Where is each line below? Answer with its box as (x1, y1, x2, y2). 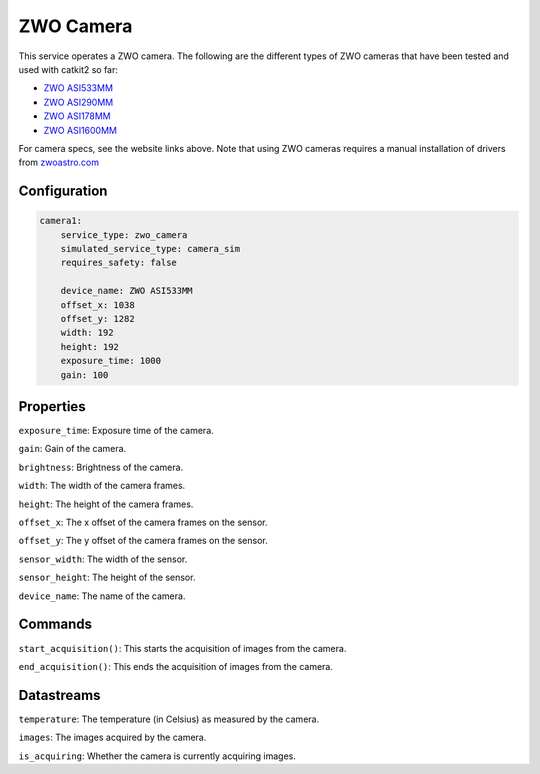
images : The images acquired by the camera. (18, 731, 207, 744)
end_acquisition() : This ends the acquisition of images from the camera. (18, 660, 334, 672)
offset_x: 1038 (60, 299, 135, 310)
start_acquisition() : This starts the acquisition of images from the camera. (18, 642, 347, 654)
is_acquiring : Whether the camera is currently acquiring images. (18, 750, 297, 762)
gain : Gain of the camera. (18, 443, 127, 455)
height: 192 (60, 341, 120, 352)
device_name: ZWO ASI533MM (60, 285, 194, 297)
